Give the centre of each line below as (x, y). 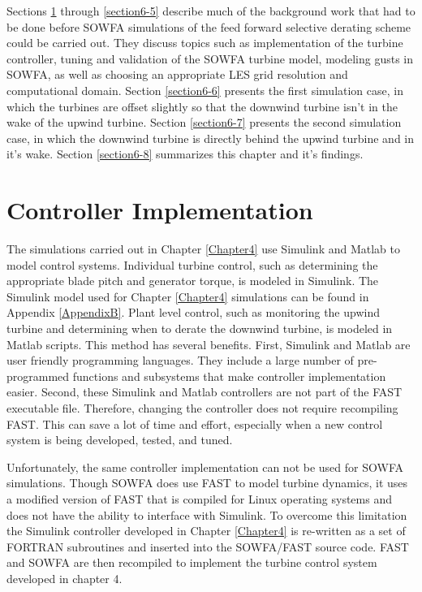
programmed (38, 376)
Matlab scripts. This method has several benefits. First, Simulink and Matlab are (209, 344)
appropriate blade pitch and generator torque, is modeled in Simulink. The (193, 281)
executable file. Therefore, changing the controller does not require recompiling (202, 408)
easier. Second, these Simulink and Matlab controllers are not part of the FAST (205, 392)
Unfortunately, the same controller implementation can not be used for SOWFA (205, 467)
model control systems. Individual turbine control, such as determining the (192, 264)
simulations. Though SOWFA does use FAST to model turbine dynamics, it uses (207, 483)
